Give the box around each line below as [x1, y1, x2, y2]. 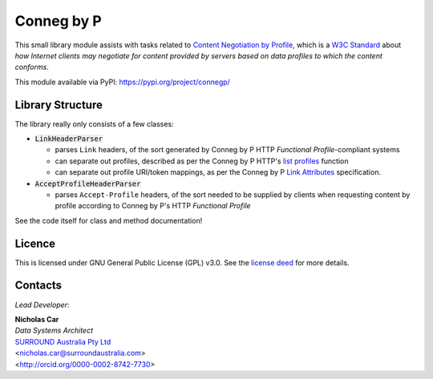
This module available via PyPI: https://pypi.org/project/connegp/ [14, 77, 230, 87]
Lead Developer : [14, 300, 70, 309]
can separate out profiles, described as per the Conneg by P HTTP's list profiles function [55, 156, 349, 166]
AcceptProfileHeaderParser [34, 179, 141, 188]
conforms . [14, 62, 50, 72]
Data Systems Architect [14, 325, 94, 336]
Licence [14, 236, 56, 250]
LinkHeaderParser [34, 135, 103, 143]
